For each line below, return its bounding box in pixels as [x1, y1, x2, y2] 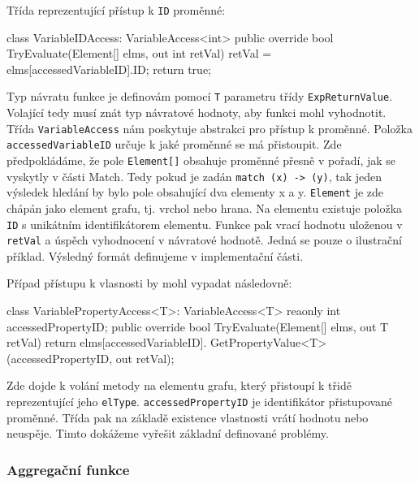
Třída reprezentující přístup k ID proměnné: [6, 2, 226, 18]
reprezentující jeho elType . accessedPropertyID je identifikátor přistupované [6, 393, 393, 410]
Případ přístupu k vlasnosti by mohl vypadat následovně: [6, 274, 292, 292]
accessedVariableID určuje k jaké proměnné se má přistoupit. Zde [6, 136, 342, 153]
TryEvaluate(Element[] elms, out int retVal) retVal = [6, 45, 272, 62]
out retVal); [115, 349, 175, 366]
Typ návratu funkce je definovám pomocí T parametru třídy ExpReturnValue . [6, 88, 393, 105]
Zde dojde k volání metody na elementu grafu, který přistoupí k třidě [6, 377, 352, 394]
